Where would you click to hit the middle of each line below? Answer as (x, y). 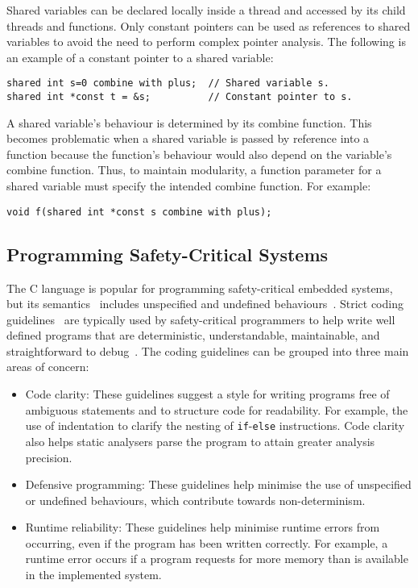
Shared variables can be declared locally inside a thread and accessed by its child (206, 10)
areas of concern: (48, 367)
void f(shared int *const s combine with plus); (139, 212)
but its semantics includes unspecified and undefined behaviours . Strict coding (205, 304)
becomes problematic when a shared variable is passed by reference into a (188, 138)
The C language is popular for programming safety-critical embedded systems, (200, 288)
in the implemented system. (93, 575)
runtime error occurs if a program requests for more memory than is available (217, 559)
